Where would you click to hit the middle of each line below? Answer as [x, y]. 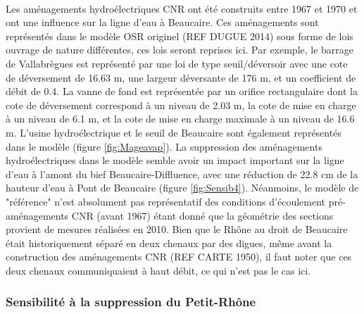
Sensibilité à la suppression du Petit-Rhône [131, 302]
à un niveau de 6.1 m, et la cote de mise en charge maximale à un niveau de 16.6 [180, 119]
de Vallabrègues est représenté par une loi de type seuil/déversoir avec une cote [177, 63]
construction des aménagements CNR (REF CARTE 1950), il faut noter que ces [179, 257]
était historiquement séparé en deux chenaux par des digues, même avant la [169, 243]
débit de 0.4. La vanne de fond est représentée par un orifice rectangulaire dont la [182, 91]
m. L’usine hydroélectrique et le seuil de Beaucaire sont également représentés [174, 132]
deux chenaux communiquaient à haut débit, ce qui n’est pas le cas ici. [158, 270]
